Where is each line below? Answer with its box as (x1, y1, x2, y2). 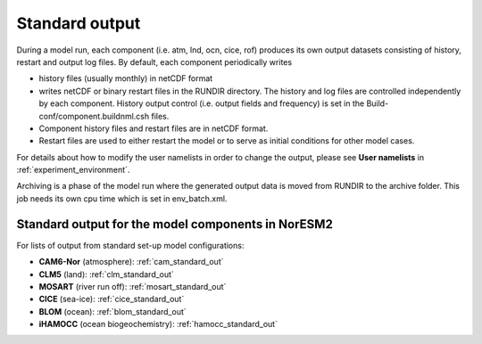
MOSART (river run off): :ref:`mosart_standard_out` (38, 281, 227, 291)
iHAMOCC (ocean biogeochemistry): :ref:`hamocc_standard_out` (38, 319, 278, 330)
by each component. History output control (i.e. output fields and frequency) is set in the (38, 98, 365, 109)
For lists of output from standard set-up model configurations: (16, 240, 245, 250)
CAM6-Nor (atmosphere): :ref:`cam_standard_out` (38, 257, 224, 267)
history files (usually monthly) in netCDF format (38, 73, 213, 84)
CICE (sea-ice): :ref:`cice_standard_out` (38, 294, 185, 305)
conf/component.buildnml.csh (38, 111, 150, 121)
